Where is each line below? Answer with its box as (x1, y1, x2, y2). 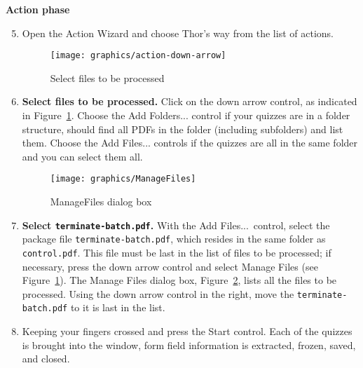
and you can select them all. (22, 149, 143, 163)
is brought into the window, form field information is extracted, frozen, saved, (22, 337, 356, 352)
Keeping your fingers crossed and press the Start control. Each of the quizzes (22, 324, 352, 339)
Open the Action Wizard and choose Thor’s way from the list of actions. (22, 25, 334, 40)
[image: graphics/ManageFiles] (50, 174, 196, 184)
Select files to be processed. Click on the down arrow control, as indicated (22, 94, 357, 109)
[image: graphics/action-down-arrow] (50, 50, 226, 61)
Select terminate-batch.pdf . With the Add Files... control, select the (22, 217, 330, 232)
